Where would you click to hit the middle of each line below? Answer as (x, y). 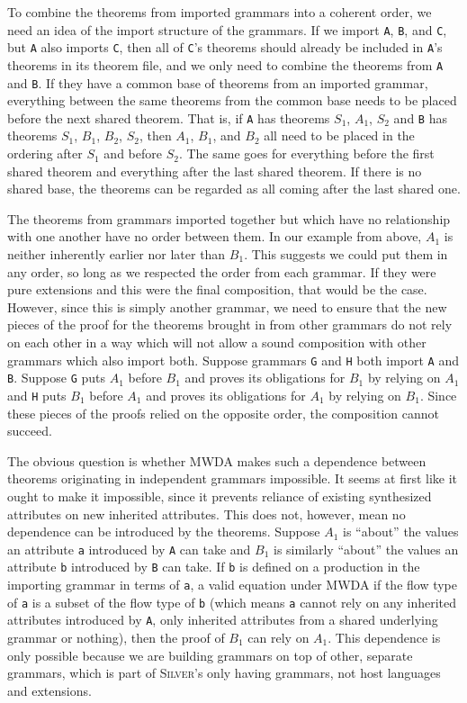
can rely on (278, 637)
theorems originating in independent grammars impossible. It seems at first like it (233, 478)
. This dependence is (384, 637)
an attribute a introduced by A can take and (129, 549)
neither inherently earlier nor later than (117, 254)
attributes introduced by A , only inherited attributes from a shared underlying (223, 620)
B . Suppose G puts (57, 378)
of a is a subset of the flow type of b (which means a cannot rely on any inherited (232, 602)
